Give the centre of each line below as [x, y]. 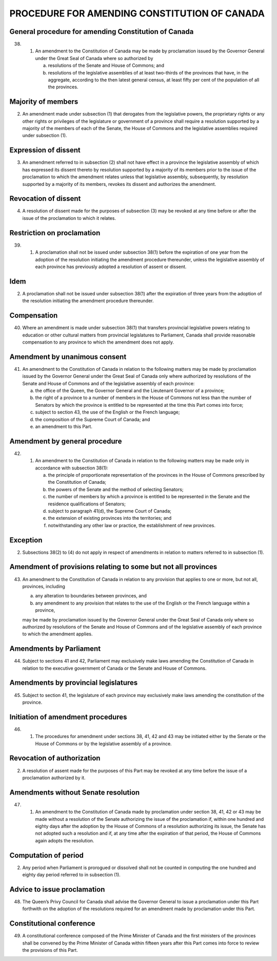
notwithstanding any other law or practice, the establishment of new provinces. [132, 525]
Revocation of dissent [45, 199]
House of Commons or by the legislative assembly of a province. [103, 743]
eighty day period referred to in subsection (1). [71, 875]
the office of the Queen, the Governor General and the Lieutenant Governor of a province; [130, 391]
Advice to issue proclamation [57, 889]
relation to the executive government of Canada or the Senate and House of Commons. [114, 668]
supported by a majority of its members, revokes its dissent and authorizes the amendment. [119, 184]
